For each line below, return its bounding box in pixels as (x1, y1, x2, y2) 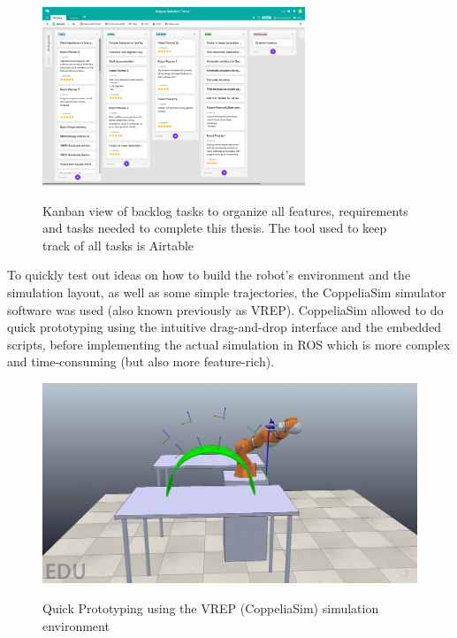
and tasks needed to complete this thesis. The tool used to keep (42, 219, 387, 237)
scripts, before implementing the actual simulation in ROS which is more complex (7, 334, 451, 353)
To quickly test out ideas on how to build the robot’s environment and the (7, 265, 411, 284)
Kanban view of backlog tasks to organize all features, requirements (42, 201, 408, 219)
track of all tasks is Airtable (42, 235, 194, 254)
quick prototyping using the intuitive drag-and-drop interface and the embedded (7, 318, 442, 336)
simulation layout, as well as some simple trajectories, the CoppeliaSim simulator (7, 282, 446, 301)
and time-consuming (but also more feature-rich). (7, 352, 275, 371)
